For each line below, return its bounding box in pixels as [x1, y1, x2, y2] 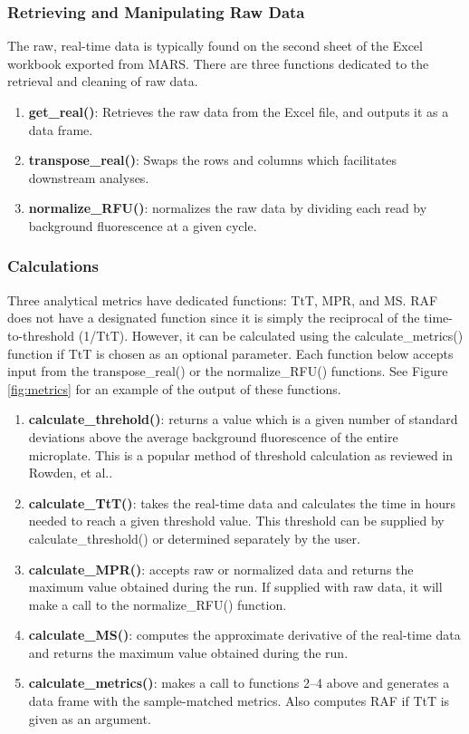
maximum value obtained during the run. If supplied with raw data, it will [28, 577, 443, 596]
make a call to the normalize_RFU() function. [28, 594, 287, 613]
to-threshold [7, 325, 75, 344]
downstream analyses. [28, 168, 149, 187]
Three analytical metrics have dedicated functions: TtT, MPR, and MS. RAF [7, 290, 438, 309]
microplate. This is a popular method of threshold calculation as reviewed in [28, 445, 454, 464]
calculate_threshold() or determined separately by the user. [28, 528, 360, 547]
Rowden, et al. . [28, 463, 113, 482]
